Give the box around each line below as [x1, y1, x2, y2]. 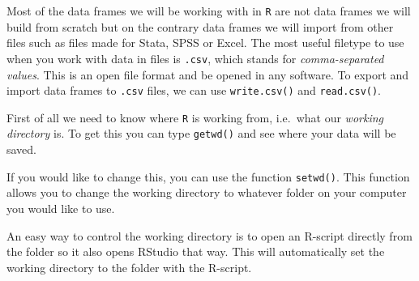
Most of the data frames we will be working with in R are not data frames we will [6, 2, 411, 19]
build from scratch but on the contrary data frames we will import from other [6, 18, 394, 35]
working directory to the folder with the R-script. [6, 258, 252, 275]
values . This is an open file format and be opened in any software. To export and [6, 66, 409, 83]
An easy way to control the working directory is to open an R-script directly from [6, 227, 413, 244]
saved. [6, 141, 37, 158]
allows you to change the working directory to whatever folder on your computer [6, 184, 407, 201]
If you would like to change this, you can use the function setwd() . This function [6, 168, 410, 185]
